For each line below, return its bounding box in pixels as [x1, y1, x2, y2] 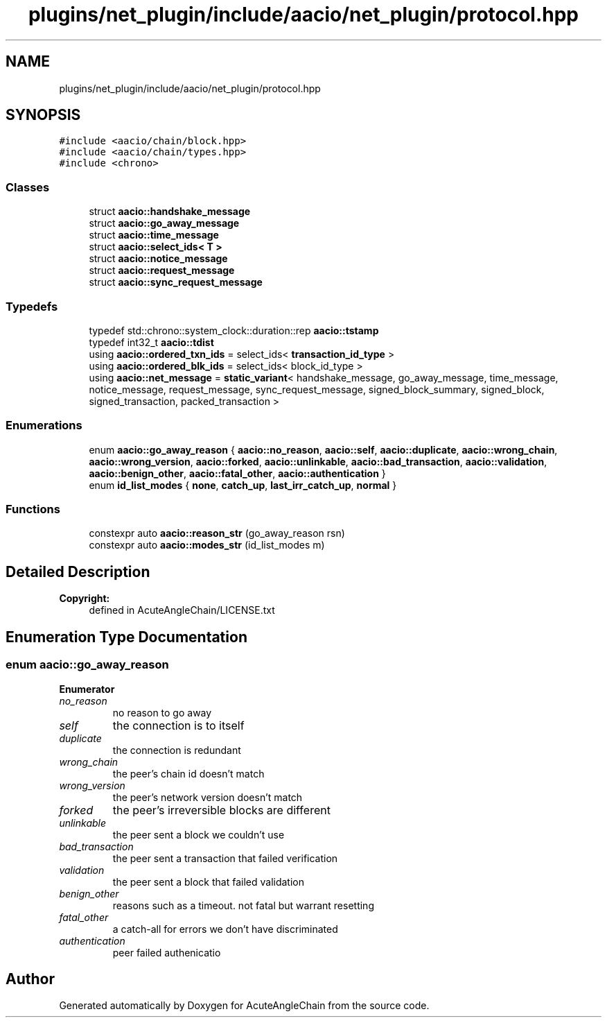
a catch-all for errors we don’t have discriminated [112, 922, 338, 935]
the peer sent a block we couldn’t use [112, 828, 285, 841]
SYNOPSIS [6, 106, 81, 124]
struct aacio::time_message [89, 229, 219, 241]
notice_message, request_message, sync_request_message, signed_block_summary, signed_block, [89, 383, 545, 395]
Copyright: [59, 592, 110, 605]
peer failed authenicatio [112, 946, 221, 958]
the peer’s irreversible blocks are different [112, 802, 331, 817]
